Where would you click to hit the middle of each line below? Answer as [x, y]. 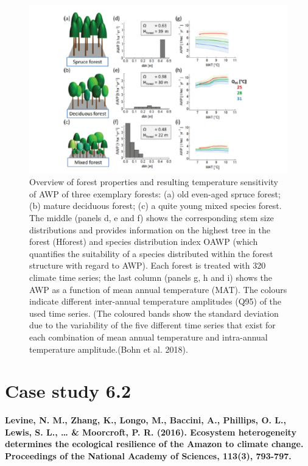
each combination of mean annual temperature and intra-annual [149, 337]
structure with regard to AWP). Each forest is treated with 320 [148, 265]
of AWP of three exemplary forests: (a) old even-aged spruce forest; [155, 193]
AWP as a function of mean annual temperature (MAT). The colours [158, 289]
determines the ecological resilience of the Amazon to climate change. [154, 444]
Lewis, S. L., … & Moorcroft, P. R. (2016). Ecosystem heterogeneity [151, 432]
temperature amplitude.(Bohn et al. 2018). [109, 349]
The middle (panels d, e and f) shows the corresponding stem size [152, 217]
